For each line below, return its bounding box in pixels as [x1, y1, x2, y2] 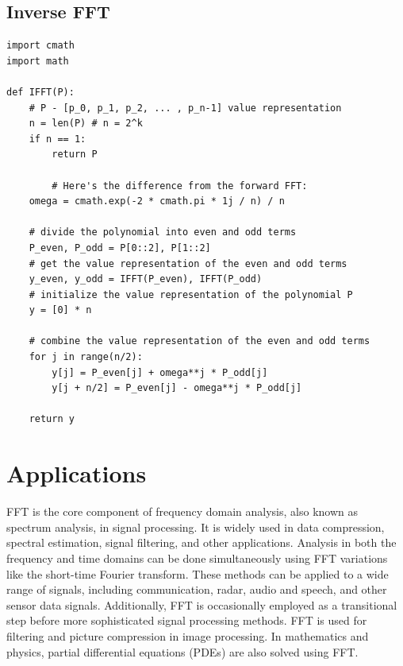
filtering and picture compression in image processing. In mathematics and [6, 627, 369, 644]
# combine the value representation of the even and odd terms [29, 335, 370, 347]
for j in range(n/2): [29, 351, 143, 363]
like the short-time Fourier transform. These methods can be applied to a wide [6, 565, 389, 582]
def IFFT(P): [6, 86, 75, 98]
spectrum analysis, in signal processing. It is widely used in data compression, [6, 518, 385, 535]
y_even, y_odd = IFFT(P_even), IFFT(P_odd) [29, 273, 263, 285]
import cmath [6, 40, 75, 52]
